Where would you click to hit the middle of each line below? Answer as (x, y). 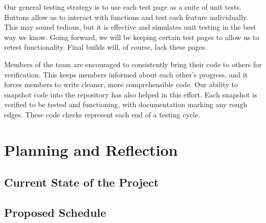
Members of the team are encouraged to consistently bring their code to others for (133, 64)
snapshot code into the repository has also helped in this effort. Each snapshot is (131, 94)
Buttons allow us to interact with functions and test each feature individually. (126, 17)
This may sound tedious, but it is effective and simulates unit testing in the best (130, 27)
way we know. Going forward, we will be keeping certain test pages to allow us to (132, 37)
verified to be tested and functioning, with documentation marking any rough (126, 104)
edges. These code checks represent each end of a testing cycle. (102, 114)
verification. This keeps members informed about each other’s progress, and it (126, 74)
